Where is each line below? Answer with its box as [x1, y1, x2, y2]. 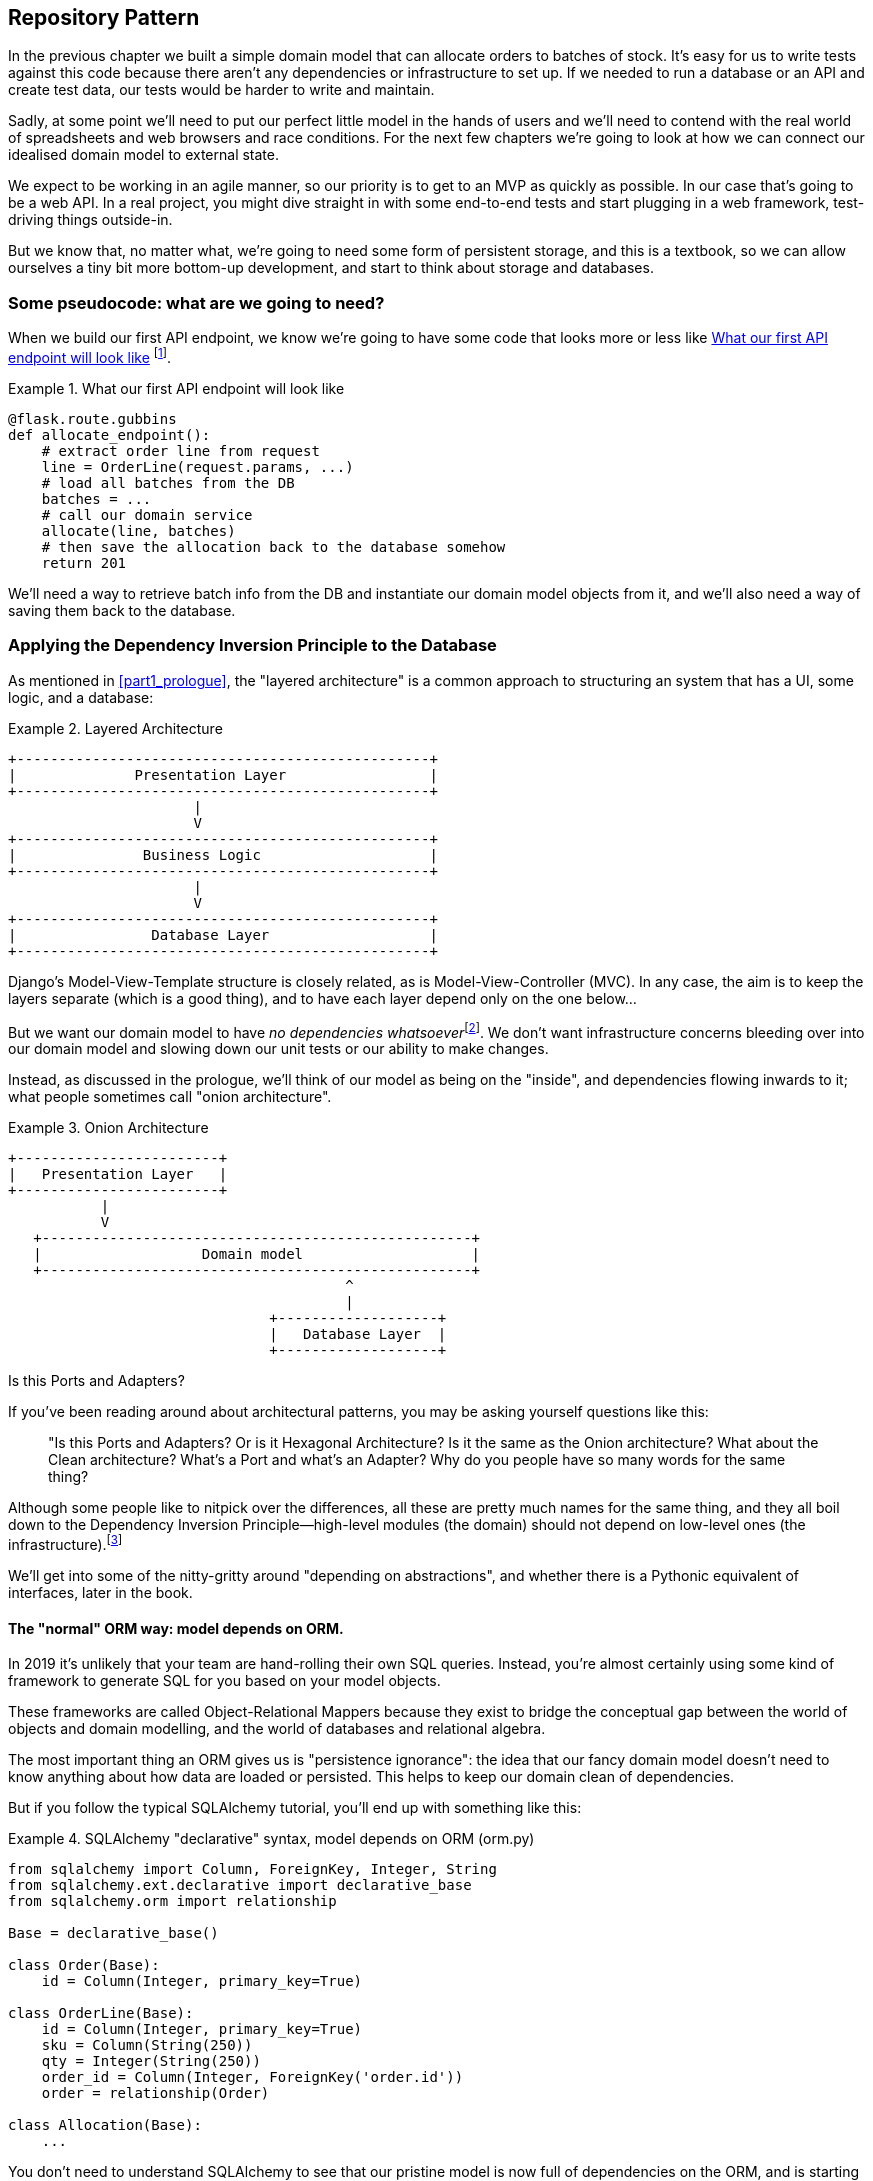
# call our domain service [41, 506, 253, 523]
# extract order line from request [41, 442, 320, 459]
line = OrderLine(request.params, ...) [41, 458, 354, 475]
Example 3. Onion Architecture [8, 1119, 209, 1137]
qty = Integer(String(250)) [41, 2053, 261, 2070]
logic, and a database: [8, 688, 154, 706]
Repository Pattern [8, 5, 200, 30]
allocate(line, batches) [41, 522, 236, 539]
